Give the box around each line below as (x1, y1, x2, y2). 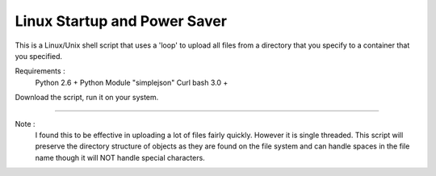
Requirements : (15, 66, 65, 76)
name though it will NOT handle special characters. (35, 153, 205, 162)
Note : (15, 119, 36, 128)
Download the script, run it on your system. (15, 93, 159, 103)
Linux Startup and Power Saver (15, 12, 228, 30)
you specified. (15, 51, 63, 61)
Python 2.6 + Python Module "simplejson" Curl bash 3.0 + (35, 78, 228, 87)
